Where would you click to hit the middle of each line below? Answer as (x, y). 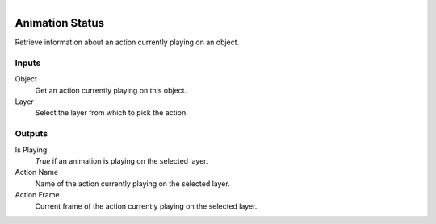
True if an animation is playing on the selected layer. (122, 160)
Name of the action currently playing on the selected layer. (132, 183)
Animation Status (60, 23)
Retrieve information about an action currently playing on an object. (127, 42)
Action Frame (37, 195)
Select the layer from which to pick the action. (112, 113)
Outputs (31, 134)
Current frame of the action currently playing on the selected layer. (146, 206)
